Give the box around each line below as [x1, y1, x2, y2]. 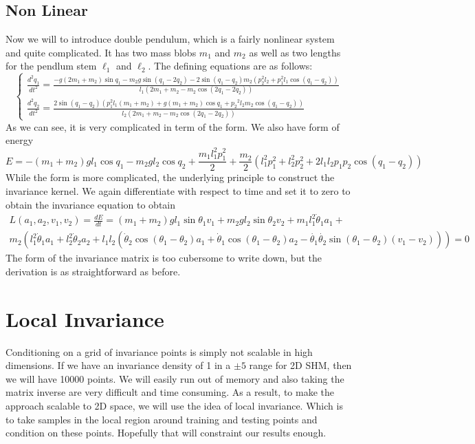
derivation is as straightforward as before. [5, 264, 181, 278]
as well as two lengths [249, 45, 341, 59]
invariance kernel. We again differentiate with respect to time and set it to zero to [5, 183, 351, 198]
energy [5, 133, 34, 147]
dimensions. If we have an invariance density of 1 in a [5, 358, 231, 372]
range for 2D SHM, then [249, 358, 352, 372]
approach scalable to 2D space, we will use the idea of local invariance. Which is [5, 398, 343, 412]
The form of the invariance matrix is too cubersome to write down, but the [5, 251, 322, 265]
